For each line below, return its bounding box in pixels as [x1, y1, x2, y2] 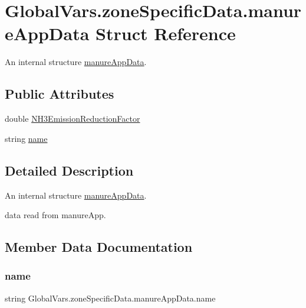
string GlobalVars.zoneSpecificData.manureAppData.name [5, 291, 216, 304]
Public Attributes [5, 85, 114, 103]
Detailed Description [5, 161, 134, 179]
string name [5, 132, 48, 144]
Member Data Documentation [5, 238, 193, 256]
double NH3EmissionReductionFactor [5, 112, 140, 125]
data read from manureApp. [5, 209, 106, 221]
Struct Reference [96, 21, 236, 46]
